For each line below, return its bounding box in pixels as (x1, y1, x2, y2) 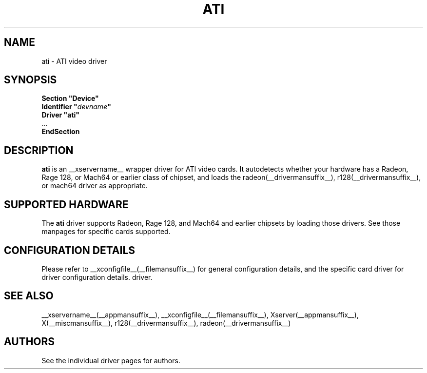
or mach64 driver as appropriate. (41, 181, 148, 190)
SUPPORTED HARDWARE (4, 198, 129, 211)
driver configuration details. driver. (41, 273, 153, 281)
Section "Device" (41, 94, 99, 103)
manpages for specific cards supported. (41, 227, 171, 236)
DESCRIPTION (4, 144, 74, 157)
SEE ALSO (4, 290, 54, 302)
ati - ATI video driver (41, 57, 107, 65)
